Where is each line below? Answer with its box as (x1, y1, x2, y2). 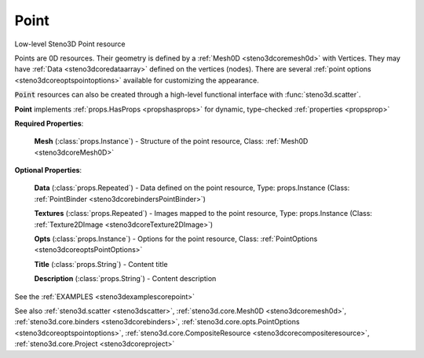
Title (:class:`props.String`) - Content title (34, 259, 168, 268)
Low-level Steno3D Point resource (14, 39, 126, 49)
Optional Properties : (14, 166, 82, 175)
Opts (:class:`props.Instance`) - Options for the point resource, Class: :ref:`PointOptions (34, 234, 318, 243)
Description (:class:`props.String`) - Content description (34, 274, 217, 283)
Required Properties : (14, 119, 84, 128)
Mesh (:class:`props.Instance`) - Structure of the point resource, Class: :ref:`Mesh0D (34, 137, 309, 146)
